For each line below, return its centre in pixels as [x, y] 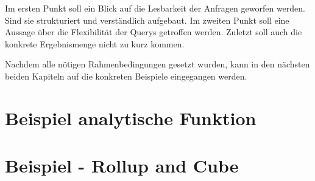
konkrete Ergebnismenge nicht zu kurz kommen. [95, 43]
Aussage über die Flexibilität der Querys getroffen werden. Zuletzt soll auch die [154, 32]
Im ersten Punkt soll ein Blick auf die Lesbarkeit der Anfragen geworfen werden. [155, 8]
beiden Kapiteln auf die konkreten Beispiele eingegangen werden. [126, 76]
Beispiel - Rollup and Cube [122, 166]
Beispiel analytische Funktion [131, 118]
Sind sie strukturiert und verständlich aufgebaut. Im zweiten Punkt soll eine [147, 20]
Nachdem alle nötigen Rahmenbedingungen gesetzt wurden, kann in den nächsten [157, 64]
